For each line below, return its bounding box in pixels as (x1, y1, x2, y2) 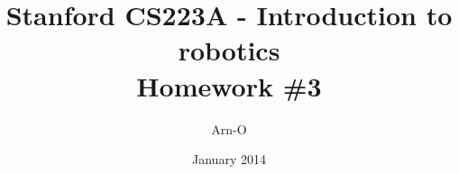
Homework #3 (136, 67, 322, 104)
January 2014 (192, 150, 266, 169)
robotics (178, 32, 280, 69)
